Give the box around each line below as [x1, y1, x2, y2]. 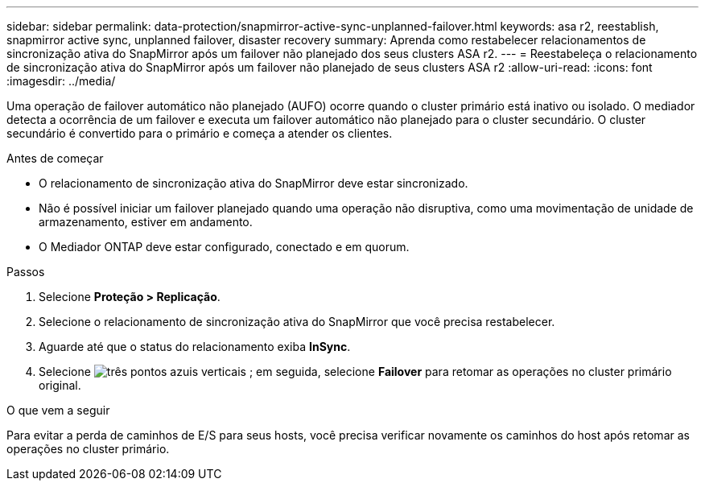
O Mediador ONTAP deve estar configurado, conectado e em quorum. [39, 240, 410, 254]
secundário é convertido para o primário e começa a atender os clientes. [6, 126, 393, 140]
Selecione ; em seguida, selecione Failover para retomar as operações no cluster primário [39, 365, 672, 378]
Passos [6, 265, 45, 279]
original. [39, 378, 81, 392]
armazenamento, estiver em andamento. [39, 215, 253, 229]
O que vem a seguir [6, 403, 110, 417]
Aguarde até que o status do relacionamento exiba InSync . [39, 340, 351, 353]
